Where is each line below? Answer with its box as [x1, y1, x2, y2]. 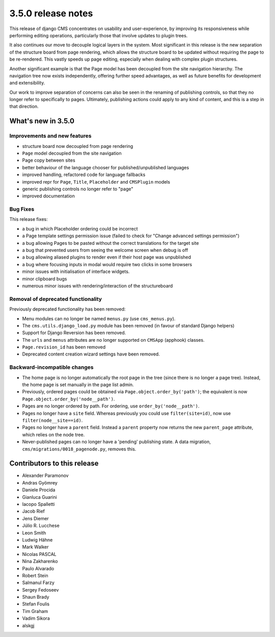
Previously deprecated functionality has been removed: [9, 306, 126, 312]
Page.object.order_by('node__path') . [22, 396, 115, 402]
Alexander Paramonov [22, 472, 69, 479]
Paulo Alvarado [22, 565, 54, 571]
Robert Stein [22, 572, 48, 578]
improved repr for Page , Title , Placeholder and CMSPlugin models [22, 179, 171, 185]
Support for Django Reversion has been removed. [22, 329, 126, 336]
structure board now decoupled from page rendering [22, 143, 133, 149]
